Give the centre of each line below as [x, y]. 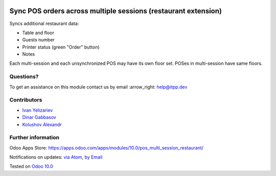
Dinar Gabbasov [39, 117]
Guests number [38, 40]
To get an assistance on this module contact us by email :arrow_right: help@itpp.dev [98, 87]
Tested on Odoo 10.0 [31, 166]
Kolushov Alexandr [42, 124]
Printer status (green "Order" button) [61, 47]
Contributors [26, 100]
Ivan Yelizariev [38, 110]
